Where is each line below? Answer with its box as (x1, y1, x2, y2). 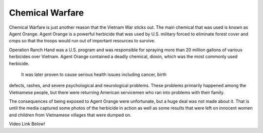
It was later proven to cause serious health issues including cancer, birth (21, 71, 167, 77)
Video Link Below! (9, 121, 45, 127)
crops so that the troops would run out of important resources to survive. (9, 38, 155, 44)
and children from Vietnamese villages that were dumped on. (9, 112, 131, 118)
